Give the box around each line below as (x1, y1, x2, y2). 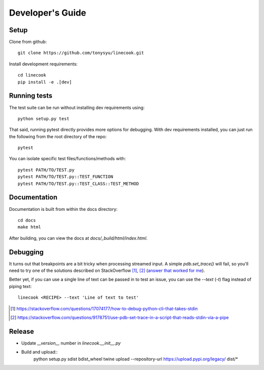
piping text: (9, 283, 32, 289)
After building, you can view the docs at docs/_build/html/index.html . (9, 235, 148, 241)
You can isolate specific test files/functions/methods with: (9, 156, 126, 162)
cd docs (18, 217, 36, 223)
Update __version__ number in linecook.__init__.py (21, 340, 121, 346)
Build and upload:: (21, 349, 58, 355)
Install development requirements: (9, 61, 78, 67)
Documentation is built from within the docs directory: (9, 206, 118, 212)
